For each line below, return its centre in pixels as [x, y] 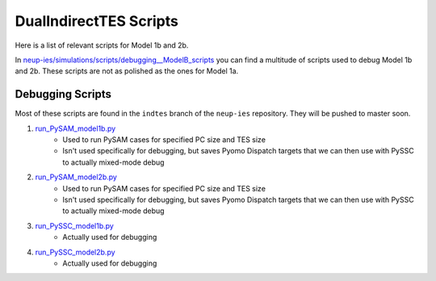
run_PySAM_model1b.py [75, 128]
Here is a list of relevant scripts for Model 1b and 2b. [102, 45]
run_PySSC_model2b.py [75, 252]
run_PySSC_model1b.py [75, 225]
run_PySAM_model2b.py [76, 177]
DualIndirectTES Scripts [97, 21]
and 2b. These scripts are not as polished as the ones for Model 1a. [127, 71]
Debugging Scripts [63, 94]
